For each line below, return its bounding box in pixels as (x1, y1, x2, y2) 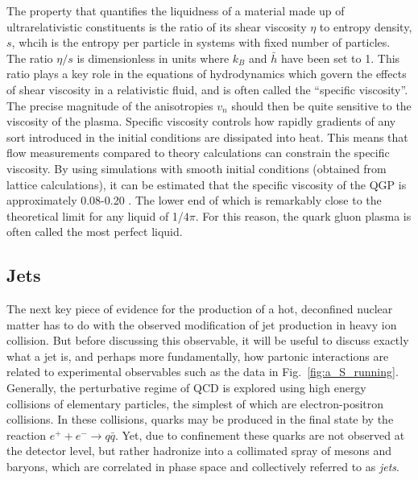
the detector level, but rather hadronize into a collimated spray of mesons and (6, 442, 391, 459)
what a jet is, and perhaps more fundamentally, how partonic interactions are (6, 347, 389, 364)
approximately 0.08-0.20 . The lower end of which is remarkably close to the (6, 192, 382, 209)
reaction (6, 426, 47, 443)
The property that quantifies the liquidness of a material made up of (6, 2, 345, 19)
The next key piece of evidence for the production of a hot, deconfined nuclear (6, 300, 393, 317)
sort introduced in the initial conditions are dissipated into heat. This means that (6, 128, 408, 145)
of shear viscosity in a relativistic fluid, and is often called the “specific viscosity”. (6, 81, 408, 97)
